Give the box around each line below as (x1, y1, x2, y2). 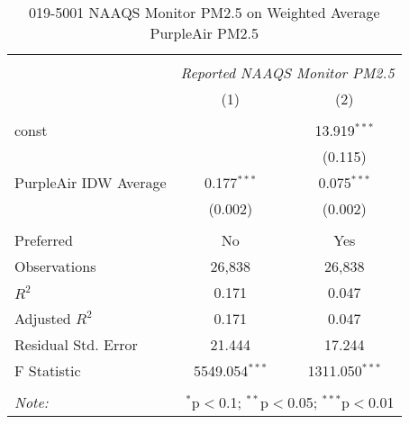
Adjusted (14, 308, 71, 329)
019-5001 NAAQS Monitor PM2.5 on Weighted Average (28, 2, 380, 23)
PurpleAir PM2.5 (150, 23, 259, 43)
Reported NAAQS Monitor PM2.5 (180, 62, 395, 83)
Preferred (14, 230, 73, 250)
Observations (14, 256, 96, 276)
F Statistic (14, 360, 81, 381)
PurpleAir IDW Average (14, 172, 167, 193)
